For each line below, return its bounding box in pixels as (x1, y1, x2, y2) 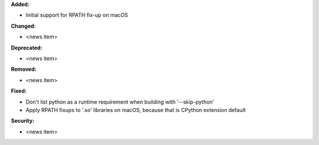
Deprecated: (11, 44, 43, 51)
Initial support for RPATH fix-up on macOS (25, 12, 128, 19)
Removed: (11, 65, 37, 73)
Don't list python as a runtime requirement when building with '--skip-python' (25, 98, 214, 106)
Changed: (11, 22, 36, 29)
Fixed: (11, 87, 27, 94)
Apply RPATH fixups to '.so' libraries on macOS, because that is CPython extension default (25, 106, 246, 113)
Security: (11, 117, 35, 124)
